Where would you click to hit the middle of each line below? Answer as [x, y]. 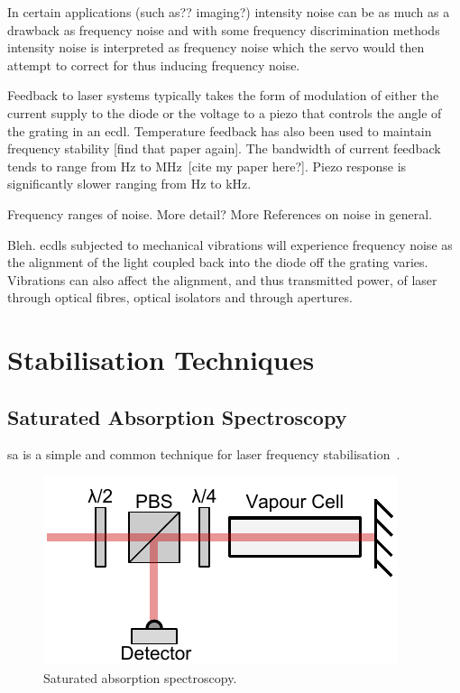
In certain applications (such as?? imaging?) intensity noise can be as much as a [229, 12]
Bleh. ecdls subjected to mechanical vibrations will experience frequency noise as [230, 244]
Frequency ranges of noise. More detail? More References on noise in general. [220, 213]
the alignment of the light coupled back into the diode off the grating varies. [218, 262]
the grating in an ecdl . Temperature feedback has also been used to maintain [220, 130]
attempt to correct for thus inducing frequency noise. [154, 65]
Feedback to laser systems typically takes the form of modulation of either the [223, 95]
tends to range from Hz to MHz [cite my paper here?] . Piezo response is [207, 166]
